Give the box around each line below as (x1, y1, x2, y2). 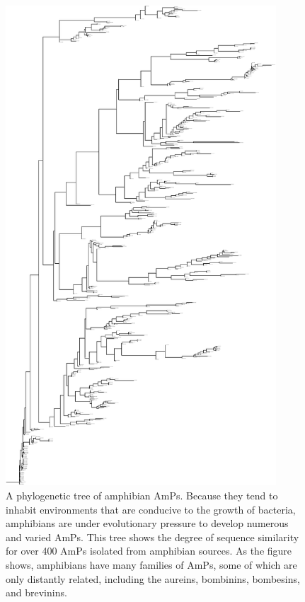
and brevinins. (6, 585, 67, 600)
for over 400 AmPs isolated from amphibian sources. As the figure (6, 543, 292, 558)
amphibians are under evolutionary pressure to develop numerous (6, 516, 289, 531)
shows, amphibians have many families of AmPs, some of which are (6, 557, 297, 572)
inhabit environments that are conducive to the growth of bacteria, (6, 502, 296, 516)
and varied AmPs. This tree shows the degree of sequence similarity (6, 529, 299, 544)
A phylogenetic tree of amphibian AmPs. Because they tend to (6, 487, 278, 502)
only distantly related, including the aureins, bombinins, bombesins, (6, 571, 300, 586)
